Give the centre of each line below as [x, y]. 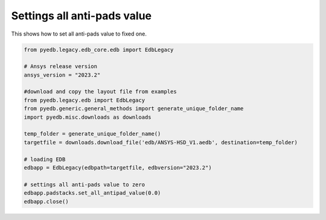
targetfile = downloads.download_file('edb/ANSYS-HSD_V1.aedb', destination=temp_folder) [161, 142]
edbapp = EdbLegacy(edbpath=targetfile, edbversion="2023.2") [118, 168]
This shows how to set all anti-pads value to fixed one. [79, 34]
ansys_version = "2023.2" [62, 75]
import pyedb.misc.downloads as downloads [88, 117]
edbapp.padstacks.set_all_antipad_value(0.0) [92, 193]
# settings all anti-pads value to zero [84, 184]
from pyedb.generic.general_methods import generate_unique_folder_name [134, 109]
